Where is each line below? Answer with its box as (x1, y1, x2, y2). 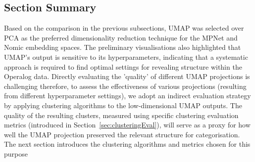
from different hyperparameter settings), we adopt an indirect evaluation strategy (4, 90, 251, 101)
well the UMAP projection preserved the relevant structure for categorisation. (4, 129, 240, 139)
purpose (4, 148, 28, 159)
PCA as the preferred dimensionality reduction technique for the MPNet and (4, 32, 238, 42)
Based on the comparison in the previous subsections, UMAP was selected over (4, 23, 244, 33)
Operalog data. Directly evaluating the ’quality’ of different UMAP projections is (4, 71, 250, 81)
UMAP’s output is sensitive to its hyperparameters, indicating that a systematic (4, 51, 248, 62)
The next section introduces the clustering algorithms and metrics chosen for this (4, 139, 251, 149)
